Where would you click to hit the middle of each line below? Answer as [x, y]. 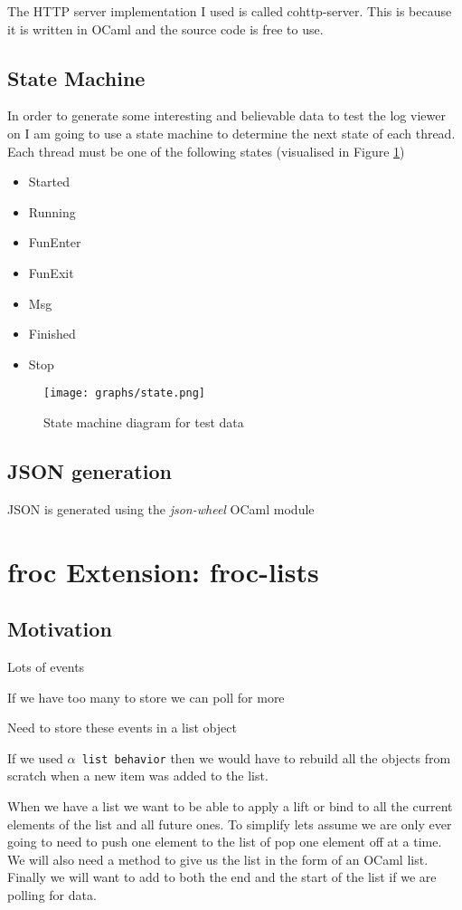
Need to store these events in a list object [122, 728]
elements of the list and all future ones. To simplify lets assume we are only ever [230, 824]
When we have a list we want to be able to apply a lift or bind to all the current [230, 805]
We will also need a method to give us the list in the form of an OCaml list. [218, 859]
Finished [52, 334]
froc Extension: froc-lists [163, 571]
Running [52, 211]
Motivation [60, 629]
